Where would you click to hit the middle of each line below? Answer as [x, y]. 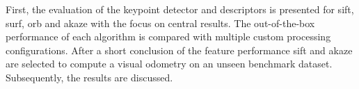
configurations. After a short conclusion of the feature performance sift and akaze [179, 50]
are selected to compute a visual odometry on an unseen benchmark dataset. [169, 64]
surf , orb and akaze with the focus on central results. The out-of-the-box [160, 23]
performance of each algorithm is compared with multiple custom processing [168, 37]
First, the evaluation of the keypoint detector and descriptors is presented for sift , [180, 9]
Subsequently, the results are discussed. [89, 77]
